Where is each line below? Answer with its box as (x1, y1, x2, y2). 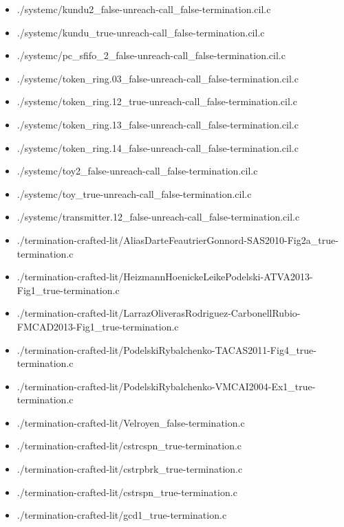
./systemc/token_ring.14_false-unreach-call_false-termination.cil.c (17, 140, 299, 155)
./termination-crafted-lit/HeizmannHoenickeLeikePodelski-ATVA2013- (17, 269, 313, 284)
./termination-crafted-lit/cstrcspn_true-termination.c (17, 438, 242, 453)
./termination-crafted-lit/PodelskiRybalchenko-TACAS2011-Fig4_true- (17, 342, 316, 357)
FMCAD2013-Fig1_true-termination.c (17, 319, 179, 333)
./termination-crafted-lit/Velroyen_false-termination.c (17, 415, 245, 429)
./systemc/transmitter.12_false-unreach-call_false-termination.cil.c (17, 210, 300, 224)
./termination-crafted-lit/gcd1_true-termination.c (17, 508, 227, 522)
